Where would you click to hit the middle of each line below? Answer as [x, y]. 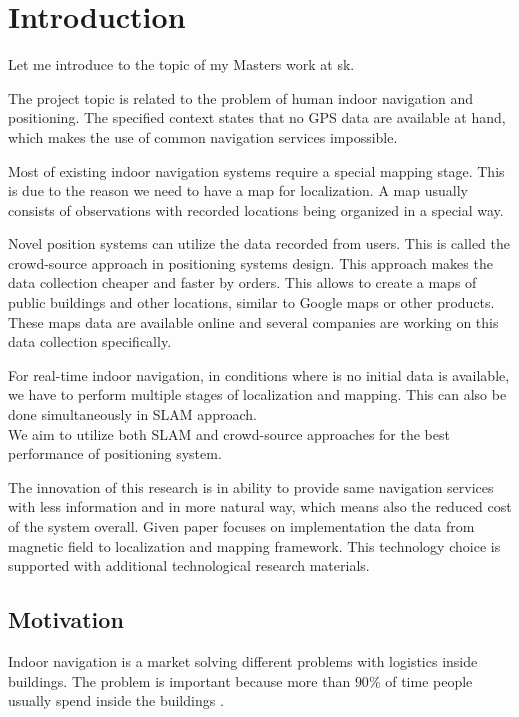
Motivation [66, 619]
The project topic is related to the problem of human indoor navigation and [240, 97]
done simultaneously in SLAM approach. [132, 414]
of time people [429, 680]
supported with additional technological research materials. [189, 565]
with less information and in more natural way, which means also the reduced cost [260, 506]
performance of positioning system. [115, 453]
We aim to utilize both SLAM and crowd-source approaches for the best [229, 433]
